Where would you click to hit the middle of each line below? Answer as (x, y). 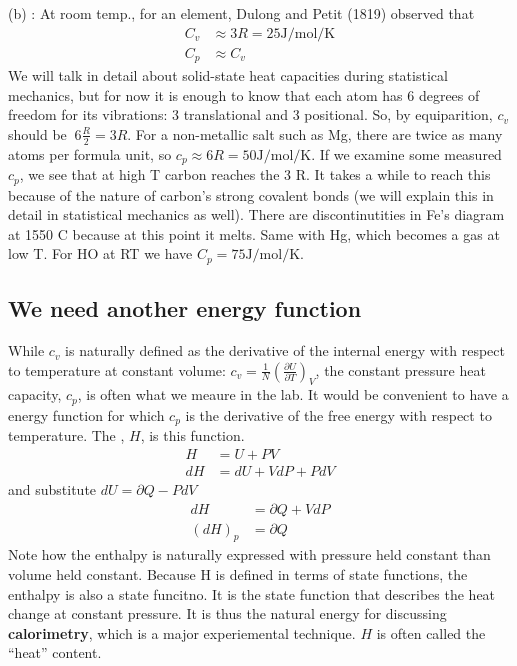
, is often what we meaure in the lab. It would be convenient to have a (293, 394)
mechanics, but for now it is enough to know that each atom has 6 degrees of (244, 94)
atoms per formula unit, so (90, 153)
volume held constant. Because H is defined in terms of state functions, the (238, 574)
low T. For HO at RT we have (100, 253)
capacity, (35, 394)
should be (37, 133)
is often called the (431, 632)
